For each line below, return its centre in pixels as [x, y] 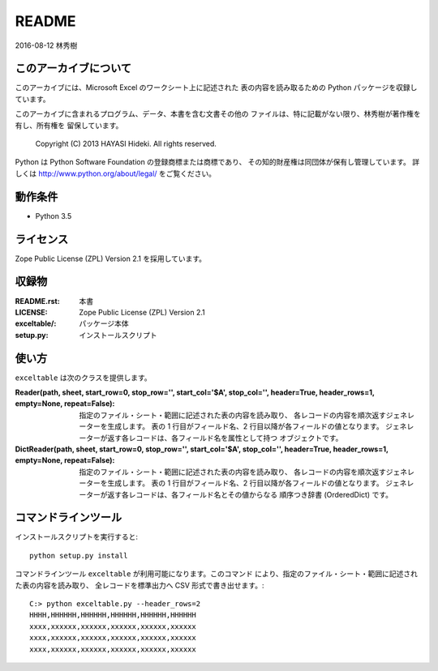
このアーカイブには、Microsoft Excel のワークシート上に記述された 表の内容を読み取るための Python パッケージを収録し [216, 88]
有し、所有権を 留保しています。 [69, 125]
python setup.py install [79, 556]
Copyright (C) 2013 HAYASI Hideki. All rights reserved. [126, 144]
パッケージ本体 [104, 323]
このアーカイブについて [73, 68]
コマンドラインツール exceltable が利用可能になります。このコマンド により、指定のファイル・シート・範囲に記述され [216, 574]
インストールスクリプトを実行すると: [76, 537]
